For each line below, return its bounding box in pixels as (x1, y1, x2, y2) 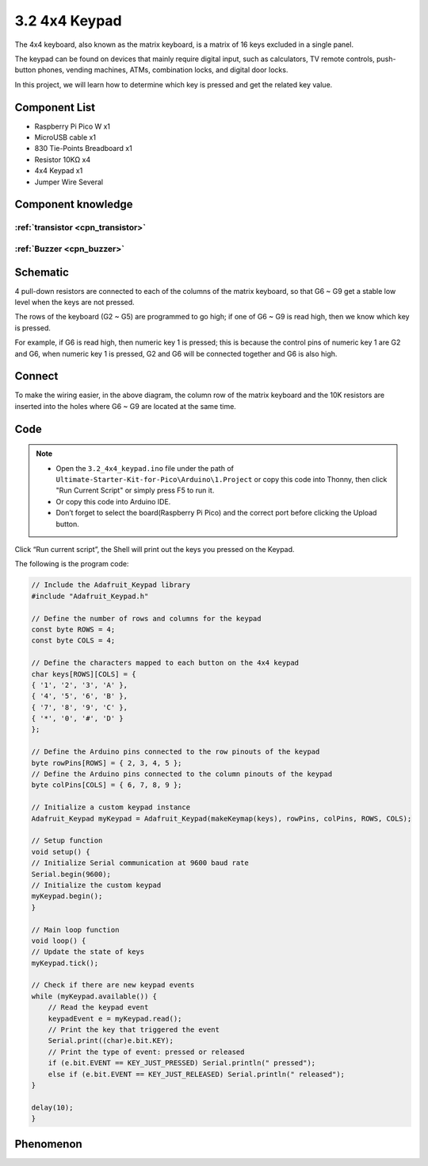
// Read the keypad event (48, 1003, 149, 1012)
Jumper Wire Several (34, 177, 103, 187)
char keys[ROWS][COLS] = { (31, 670, 136, 678)
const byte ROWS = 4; (31, 624, 116, 634)
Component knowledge (14, 198, 133, 211)
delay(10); (31, 1102, 74, 1112)
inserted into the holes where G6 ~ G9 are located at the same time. (14, 401, 237, 411)
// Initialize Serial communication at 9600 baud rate (31, 859, 249, 867)
